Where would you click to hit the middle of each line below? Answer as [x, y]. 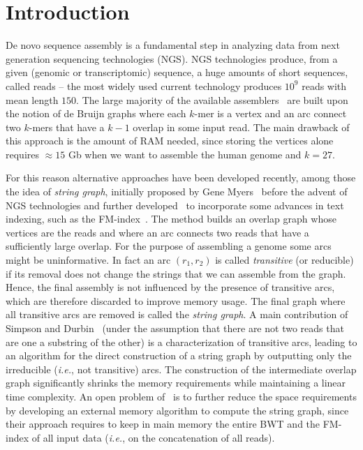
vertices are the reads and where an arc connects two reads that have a [157, 232]
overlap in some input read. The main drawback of [241, 127]
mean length [32, 99]
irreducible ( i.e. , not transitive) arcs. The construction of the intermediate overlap [181, 369]
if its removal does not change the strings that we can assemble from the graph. [176, 273]
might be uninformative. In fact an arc [88, 260]
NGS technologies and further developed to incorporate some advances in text [175, 205]
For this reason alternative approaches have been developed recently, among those [181, 178]
